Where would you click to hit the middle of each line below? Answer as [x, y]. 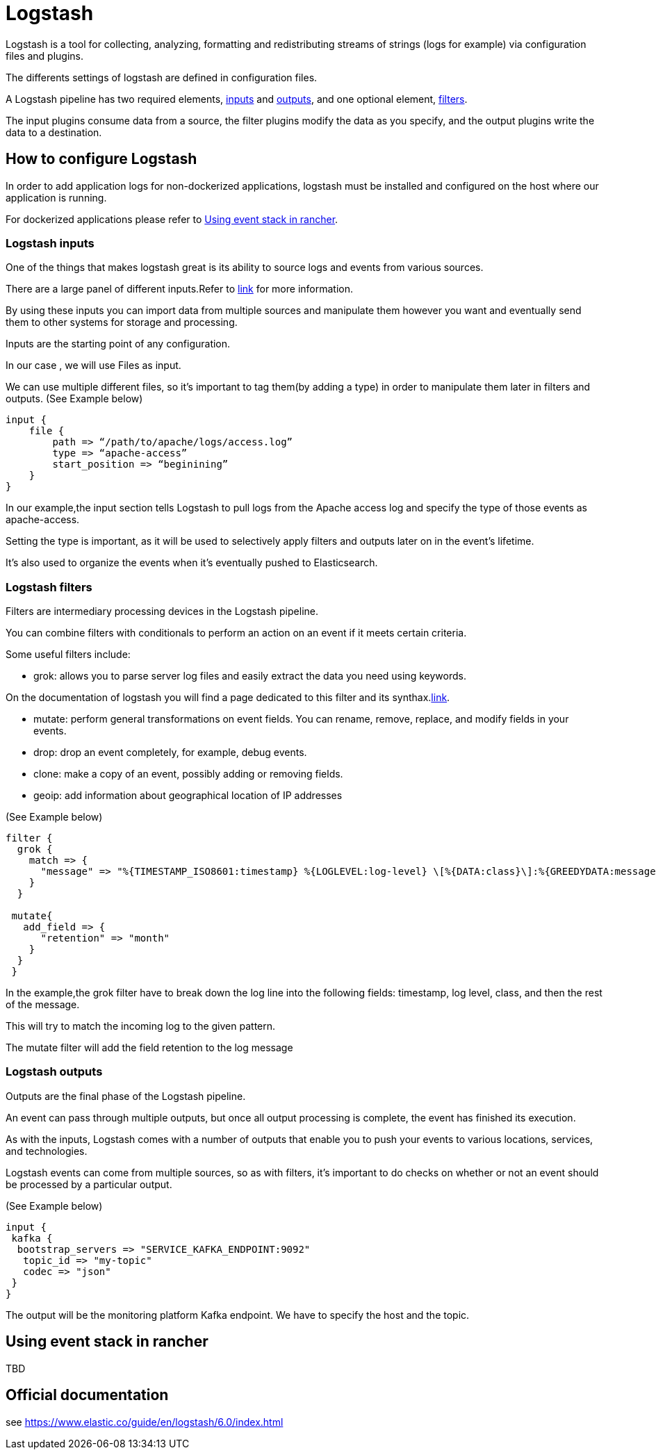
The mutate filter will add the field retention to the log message [149, 1048]
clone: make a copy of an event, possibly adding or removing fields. [188, 774]
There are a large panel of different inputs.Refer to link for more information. [180, 289]
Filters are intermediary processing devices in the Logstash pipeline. [162, 611]
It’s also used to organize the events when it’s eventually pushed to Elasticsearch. [192, 563]
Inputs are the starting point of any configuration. [118, 344]
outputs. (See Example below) [74, 399]
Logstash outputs [54, 1072]
